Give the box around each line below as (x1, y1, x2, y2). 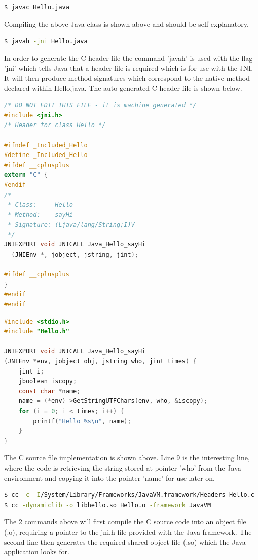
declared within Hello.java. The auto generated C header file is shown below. (4, 82, 242, 93)
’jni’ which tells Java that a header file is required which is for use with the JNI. (4, 63, 253, 73)
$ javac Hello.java (4, 4, 69, 11)
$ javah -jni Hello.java (4, 38, 88, 45)
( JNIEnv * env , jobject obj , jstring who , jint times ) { (4, 358, 197, 365)
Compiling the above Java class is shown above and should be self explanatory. (4, 18, 249, 29)
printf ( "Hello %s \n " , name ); (33, 417, 131, 425)
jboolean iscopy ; (18, 378, 77, 385)
